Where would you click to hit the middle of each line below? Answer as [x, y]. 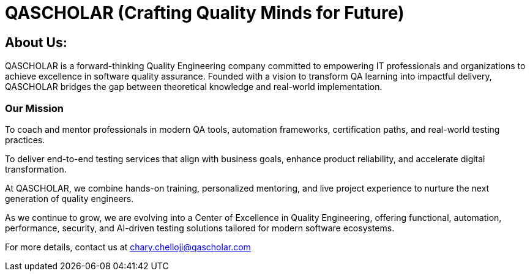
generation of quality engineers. [69, 198]
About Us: [36, 42]
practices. [25, 140]
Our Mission [34, 108]
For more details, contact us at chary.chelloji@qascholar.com [128, 247]
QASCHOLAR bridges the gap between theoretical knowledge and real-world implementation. [194, 87]
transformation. [36, 169]
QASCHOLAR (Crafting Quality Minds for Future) [205, 13]
